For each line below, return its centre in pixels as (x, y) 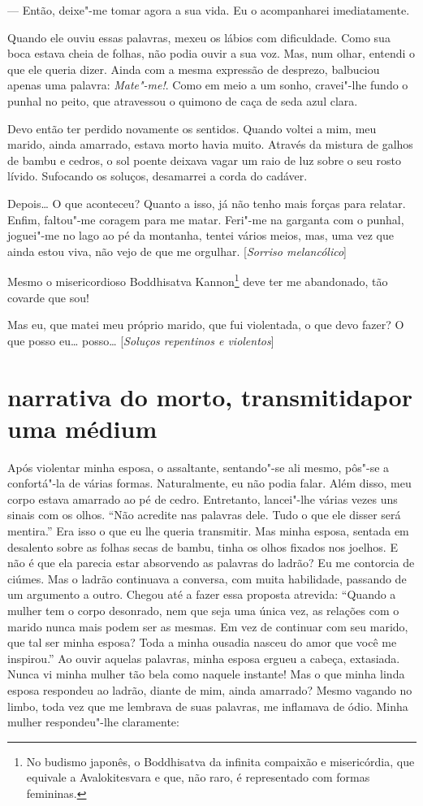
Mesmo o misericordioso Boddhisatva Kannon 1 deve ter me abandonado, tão (198, 280)
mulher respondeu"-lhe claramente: (93, 722)
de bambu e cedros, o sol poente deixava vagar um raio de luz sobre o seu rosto (205, 160)
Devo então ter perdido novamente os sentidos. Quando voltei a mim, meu (192, 128)
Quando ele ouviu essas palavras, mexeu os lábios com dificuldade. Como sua (199, 37)
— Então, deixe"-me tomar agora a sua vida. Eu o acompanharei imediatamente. (209, 10)
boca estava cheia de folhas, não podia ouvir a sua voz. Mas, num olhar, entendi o (211, 53)
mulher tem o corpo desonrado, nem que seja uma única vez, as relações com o (203, 610)
